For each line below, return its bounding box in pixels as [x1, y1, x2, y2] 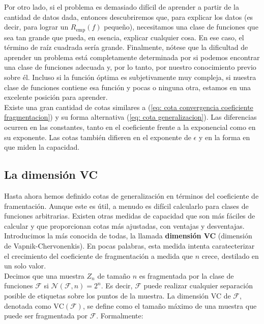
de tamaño [97, 270, 130, 281]
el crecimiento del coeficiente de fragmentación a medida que [4, 250, 193, 261]
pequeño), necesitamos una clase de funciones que [104, 21, 258, 32]
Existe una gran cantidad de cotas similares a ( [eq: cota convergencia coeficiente [4, 101, 253, 112]
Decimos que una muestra [4, 270, 84, 281]
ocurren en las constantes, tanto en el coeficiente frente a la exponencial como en [4, 121, 256, 132]
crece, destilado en [201, 250, 259, 261]
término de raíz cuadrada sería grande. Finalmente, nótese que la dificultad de [4, 42, 248, 52]
